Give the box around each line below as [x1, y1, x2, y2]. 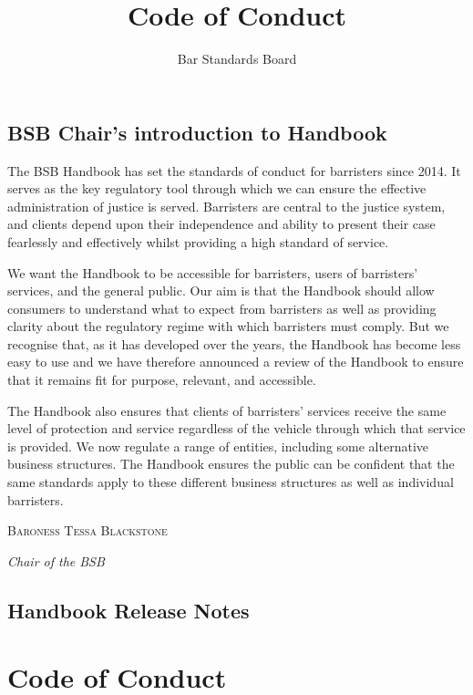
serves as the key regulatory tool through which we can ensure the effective [7, 179, 427, 198]
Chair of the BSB [7, 551, 105, 570]
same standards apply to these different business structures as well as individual [7, 472, 454, 492]
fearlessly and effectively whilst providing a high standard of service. [7, 232, 389, 251]
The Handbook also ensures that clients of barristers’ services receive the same [7, 400, 447, 420]
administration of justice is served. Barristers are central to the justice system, [7, 196, 446, 215]
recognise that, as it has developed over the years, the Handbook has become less [7, 334, 461, 353]
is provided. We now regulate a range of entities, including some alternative [7, 436, 428, 455]
